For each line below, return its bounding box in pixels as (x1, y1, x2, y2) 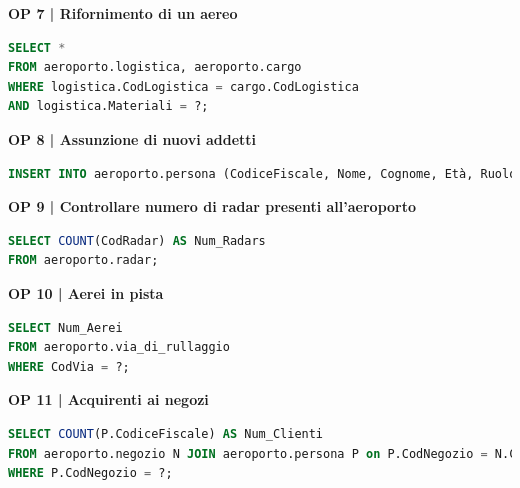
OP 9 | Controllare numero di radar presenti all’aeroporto (8, 196, 417, 217)
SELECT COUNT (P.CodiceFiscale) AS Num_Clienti (8, 426, 324, 441)
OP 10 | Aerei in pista (8, 282, 164, 303)
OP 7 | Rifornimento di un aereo (8, 3, 238, 23)
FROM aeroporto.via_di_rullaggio (8, 340, 230, 355)
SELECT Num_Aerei (8, 320, 123, 335)
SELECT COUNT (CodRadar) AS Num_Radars (8, 233, 266, 248)
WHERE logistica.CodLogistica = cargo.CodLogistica (8, 79, 359, 94)
